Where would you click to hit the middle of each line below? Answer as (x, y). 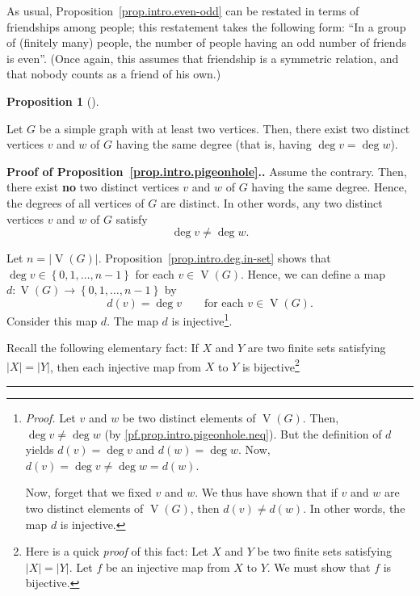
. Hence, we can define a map (313, 273)
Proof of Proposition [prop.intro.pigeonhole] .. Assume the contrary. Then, (207, 171)
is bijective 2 (271, 365)
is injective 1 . (202, 319)
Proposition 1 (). (53, 101)
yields (40, 449)
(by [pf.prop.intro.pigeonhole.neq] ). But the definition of (243, 433)
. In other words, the (354, 508)
